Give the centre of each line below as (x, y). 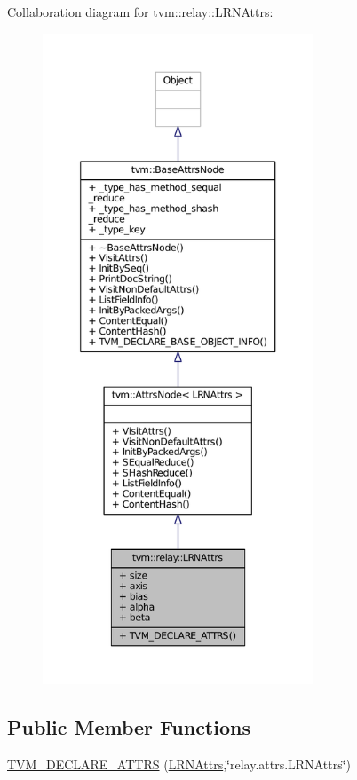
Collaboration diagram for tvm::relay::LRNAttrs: (140, 12)
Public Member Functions (129, 726)
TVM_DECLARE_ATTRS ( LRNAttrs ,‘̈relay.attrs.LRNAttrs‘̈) (179, 764)
